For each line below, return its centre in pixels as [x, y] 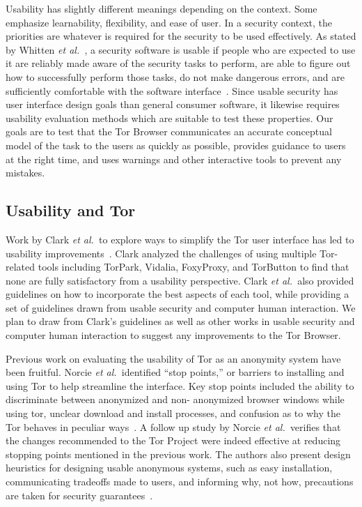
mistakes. [25, 173]
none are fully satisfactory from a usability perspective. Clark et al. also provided [180, 280]
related [21, 267]
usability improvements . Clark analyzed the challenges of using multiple [161, 253]
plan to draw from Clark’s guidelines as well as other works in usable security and [180, 321]
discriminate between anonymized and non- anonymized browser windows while [175, 399]
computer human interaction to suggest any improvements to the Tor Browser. [173, 335]
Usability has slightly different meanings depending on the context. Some [162, 8]
